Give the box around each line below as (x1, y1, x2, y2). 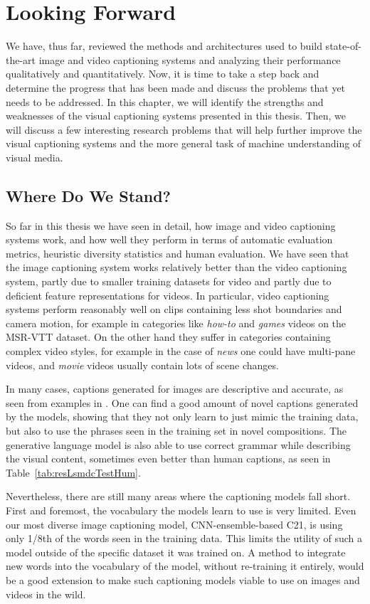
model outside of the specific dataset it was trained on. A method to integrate (6, 544, 346, 559)
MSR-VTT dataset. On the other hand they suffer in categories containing (6, 329, 331, 344)
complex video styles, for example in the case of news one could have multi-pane (6, 344, 356, 359)
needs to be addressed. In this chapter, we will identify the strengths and (6, 94, 324, 109)
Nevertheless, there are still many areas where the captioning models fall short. (6, 489, 351, 504)
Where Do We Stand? (6, 184, 171, 206)
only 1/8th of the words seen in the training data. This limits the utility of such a (6, 531, 362, 546)
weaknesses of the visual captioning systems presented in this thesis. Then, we (6, 108, 346, 123)
